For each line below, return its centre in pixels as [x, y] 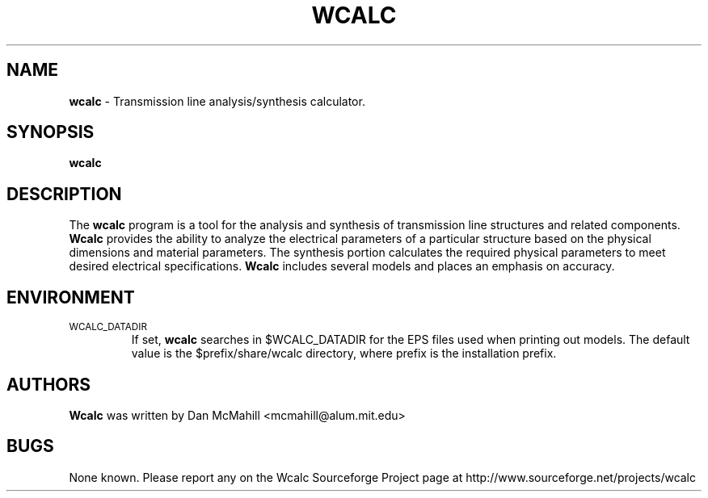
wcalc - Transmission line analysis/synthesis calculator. [217, 101]
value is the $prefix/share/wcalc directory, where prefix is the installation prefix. [344, 354]
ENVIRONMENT [71, 297]
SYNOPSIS [51, 132]
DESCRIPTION [64, 194]
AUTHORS [49, 384]
